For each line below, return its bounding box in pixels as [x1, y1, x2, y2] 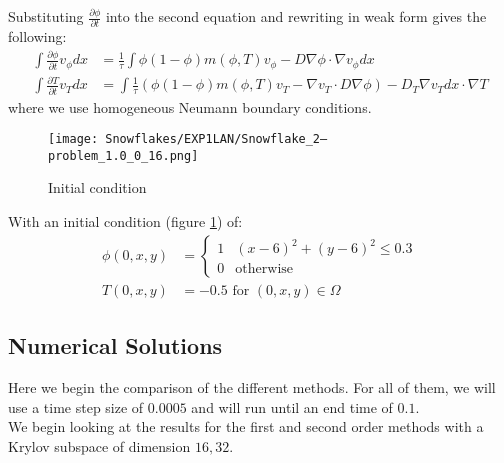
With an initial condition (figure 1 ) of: [8, 211, 243, 232]
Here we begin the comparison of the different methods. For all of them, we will [8, 376, 496, 397]
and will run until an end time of [191, 396, 393, 417]
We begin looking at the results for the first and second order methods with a [8, 416, 484, 437]
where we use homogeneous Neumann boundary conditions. [8, 96, 372, 117]
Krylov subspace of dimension [8, 435, 191, 456]
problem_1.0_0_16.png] [48, 148, 199, 163]
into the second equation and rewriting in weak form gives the [105, 6, 487, 26]
